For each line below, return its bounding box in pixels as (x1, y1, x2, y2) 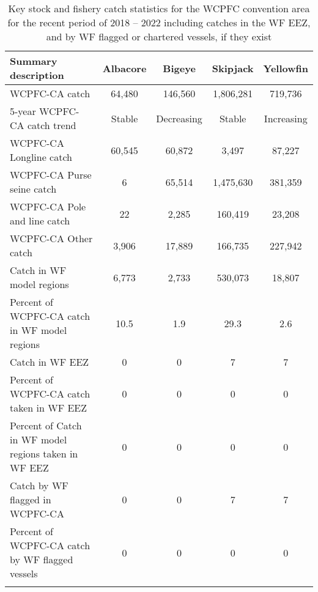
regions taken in (10, 446, 78, 461)
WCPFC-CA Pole (10, 199, 86, 213)
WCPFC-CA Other (10, 231, 93, 245)
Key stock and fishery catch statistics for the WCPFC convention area (8, 1, 310, 15)
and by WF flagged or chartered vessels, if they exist (46, 29, 272, 43)
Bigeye (163, 61, 196, 75)
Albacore (102, 61, 147, 75)
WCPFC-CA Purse (10, 168, 92, 182)
